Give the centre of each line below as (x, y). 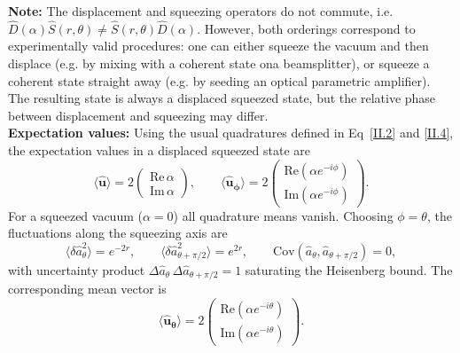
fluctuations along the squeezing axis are (118, 233)
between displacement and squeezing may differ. (138, 115)
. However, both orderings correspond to (306, 28)
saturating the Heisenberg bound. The (349, 269)
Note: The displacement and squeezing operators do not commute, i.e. (201, 11)
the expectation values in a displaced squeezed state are (159, 149)
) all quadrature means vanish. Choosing (283, 215)
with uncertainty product (77, 269)
